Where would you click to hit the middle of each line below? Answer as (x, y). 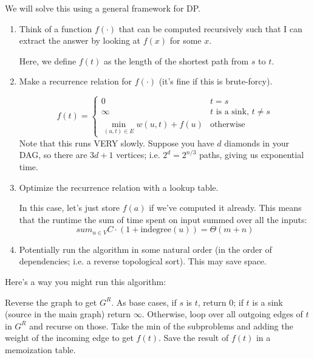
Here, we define (48, 60)
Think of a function (56, 28)
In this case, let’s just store (70, 208)
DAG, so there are (53, 155)
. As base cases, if (144, 302)
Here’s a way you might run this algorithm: (86, 281)
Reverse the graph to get (51, 302)
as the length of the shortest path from (176, 60)
